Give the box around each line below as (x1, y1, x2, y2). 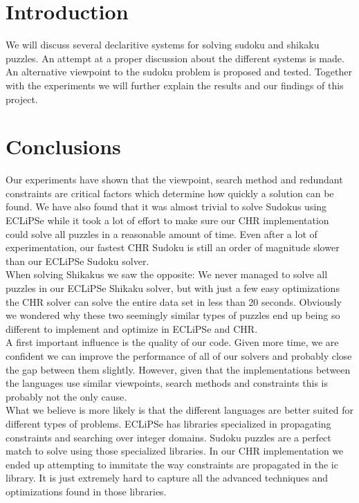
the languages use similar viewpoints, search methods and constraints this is (6, 376, 328, 390)
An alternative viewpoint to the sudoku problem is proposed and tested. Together (6, 64, 352, 79)
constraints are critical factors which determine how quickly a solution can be (6, 185, 334, 200)
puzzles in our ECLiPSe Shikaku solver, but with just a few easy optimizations (6, 280, 340, 295)
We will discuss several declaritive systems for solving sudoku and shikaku (6, 37, 320, 52)
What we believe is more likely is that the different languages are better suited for (6, 403, 353, 417)
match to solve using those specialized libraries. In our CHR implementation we (6, 443, 344, 458)
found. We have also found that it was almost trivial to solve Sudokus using (6, 199, 327, 214)
